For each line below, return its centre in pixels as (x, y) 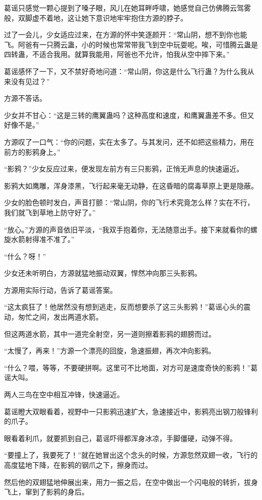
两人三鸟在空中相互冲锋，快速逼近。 (64, 394)
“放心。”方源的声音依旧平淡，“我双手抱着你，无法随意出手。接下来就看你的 (127, 229)
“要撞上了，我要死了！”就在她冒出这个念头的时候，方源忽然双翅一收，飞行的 (131, 455)
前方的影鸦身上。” (32, 151)
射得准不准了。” (50, 239)
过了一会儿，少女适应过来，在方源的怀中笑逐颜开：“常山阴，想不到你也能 (126, 35)
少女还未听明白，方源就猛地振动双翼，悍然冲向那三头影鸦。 (103, 273)
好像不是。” (22, 125)
